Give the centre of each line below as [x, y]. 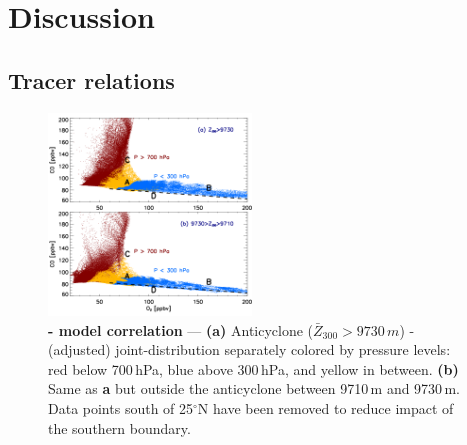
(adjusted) [79, 349]
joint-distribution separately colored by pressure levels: [283, 349]
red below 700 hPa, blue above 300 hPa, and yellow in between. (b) [253, 368]
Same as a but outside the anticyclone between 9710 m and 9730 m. [254, 388]
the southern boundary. [119, 427]
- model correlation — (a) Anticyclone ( [181, 329]
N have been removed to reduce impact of [325, 408]
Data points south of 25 [121, 408]
